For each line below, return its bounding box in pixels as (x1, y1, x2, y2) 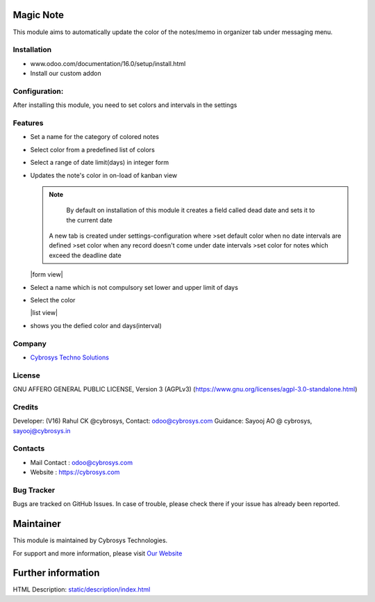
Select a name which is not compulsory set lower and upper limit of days (30, 283, 239, 291)
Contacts (12, 444, 45, 453)
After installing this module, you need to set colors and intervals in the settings (12, 101, 237, 109)
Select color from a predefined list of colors (30, 145, 156, 154)
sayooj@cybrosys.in (12, 426, 71, 434)
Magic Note (12, 9, 64, 21)
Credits (12, 402, 38, 412)
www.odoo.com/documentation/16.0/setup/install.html (30, 59, 186, 67)
